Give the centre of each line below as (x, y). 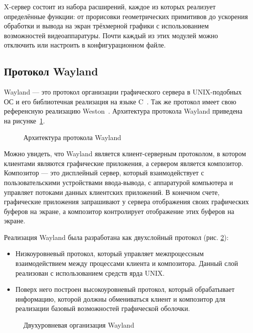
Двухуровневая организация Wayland (79, 325)
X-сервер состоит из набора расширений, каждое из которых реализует (110, 6)
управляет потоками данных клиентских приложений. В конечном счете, (112, 192)
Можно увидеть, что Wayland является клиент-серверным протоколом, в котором (125, 154)
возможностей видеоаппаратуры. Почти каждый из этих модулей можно (111, 35)
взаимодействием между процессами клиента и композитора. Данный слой (127, 263)
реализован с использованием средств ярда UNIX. (90, 273)
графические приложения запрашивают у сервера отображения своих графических (126, 202)
